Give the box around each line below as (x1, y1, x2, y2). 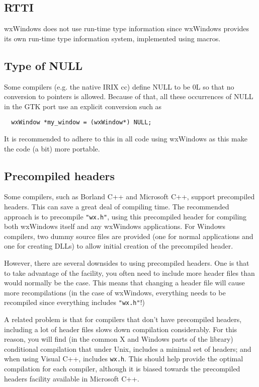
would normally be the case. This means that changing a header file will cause (4, 277, 245, 288)
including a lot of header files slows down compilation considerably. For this (4, 324, 237, 334)
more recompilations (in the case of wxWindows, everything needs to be (4, 287, 226, 297)
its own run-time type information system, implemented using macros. (4, 33, 221, 43)
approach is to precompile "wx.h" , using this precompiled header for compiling (4, 211, 247, 221)
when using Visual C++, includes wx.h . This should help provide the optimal (4, 353, 243, 364)
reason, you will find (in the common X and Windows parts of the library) (4, 334, 233, 344)
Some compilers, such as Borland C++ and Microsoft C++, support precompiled (4, 191, 255, 202)
